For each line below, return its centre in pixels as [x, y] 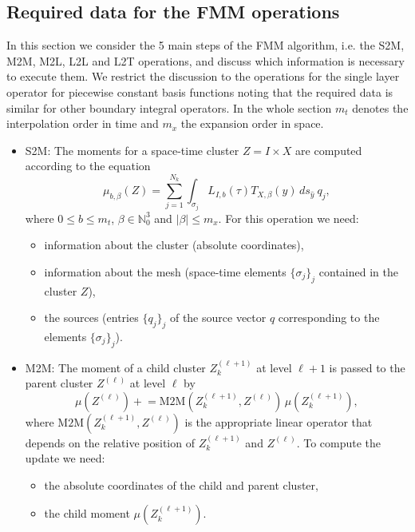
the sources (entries [91, 318]
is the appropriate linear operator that [279, 421]
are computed [329, 150]
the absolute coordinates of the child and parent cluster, [181, 484]
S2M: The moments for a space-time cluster [132, 150]
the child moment [87, 513]
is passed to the [367, 367]
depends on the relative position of [110, 442]
